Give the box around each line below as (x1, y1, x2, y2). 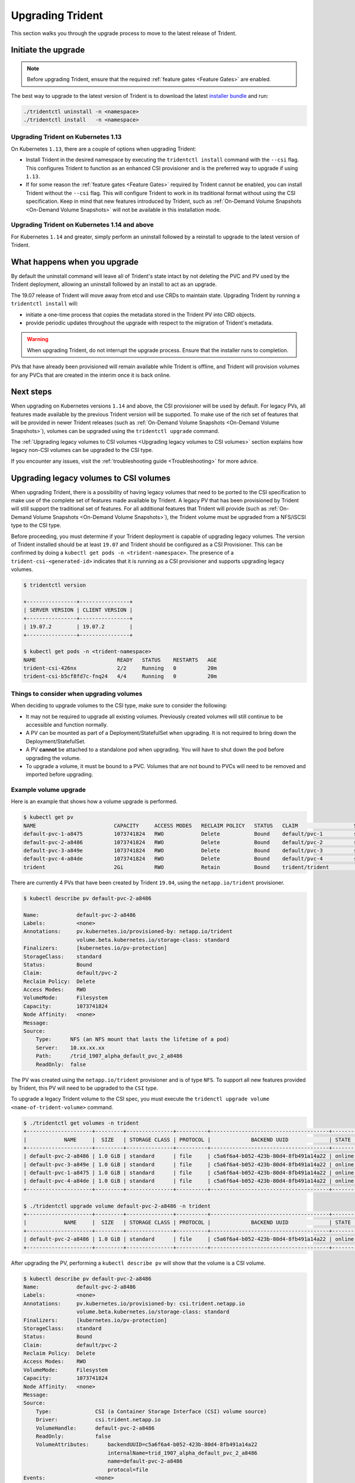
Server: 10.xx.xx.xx (35, 1044, 105, 1051)
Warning (27, 336, 49, 343)
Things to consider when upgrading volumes (11, 689, 143, 698)
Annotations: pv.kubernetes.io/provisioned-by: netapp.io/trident (23, 928, 233, 935)
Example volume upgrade (11, 786, 86, 794)
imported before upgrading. (25, 771, 93, 778)
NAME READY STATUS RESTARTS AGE (23, 656, 217, 663)
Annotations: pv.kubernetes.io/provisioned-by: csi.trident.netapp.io (23, 1300, 246, 1307)
